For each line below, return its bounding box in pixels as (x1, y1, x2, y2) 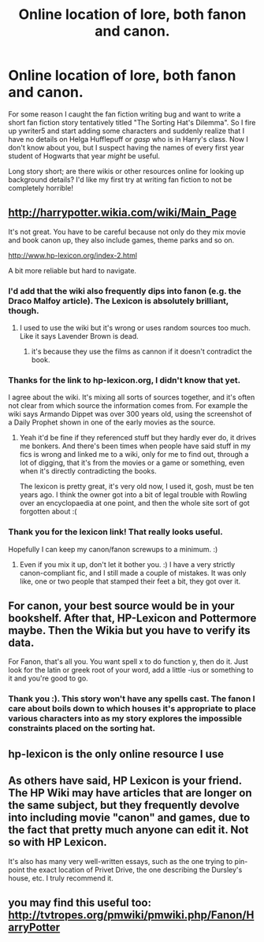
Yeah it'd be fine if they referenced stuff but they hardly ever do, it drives (19, 433, 257, 443)
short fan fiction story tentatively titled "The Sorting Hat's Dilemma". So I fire (8, 117, 256, 127)
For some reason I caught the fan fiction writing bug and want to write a (8, 109, 241, 119)
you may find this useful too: (8, 896, 152, 909)
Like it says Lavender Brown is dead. (19, 332, 139, 341)
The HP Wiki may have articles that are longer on (8, 786, 252, 800)
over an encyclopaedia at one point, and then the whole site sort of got (19, 499, 250, 508)
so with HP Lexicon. (8, 836, 108, 849)
